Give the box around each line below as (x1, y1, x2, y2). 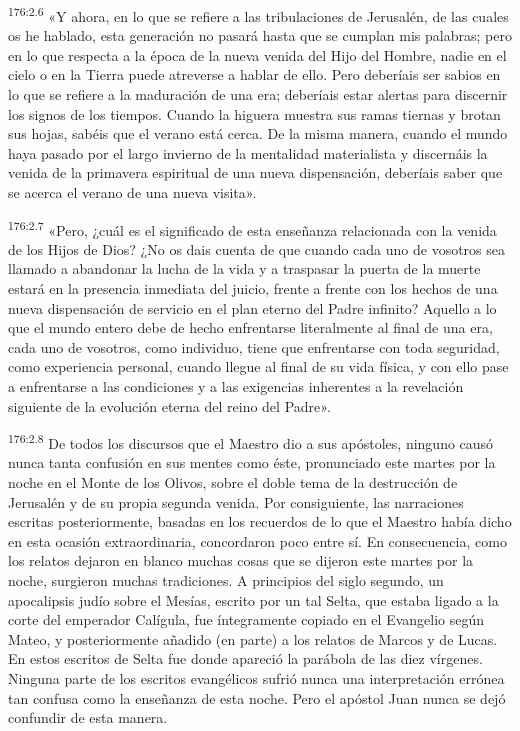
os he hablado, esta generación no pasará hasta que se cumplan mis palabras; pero (8, 25, 512, 46)
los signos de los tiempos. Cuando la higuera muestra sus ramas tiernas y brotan (8, 103, 501, 124)
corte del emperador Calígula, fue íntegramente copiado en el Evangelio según (8, 609, 485, 630)
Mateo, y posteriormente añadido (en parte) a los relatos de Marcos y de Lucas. (8, 628, 498, 649)
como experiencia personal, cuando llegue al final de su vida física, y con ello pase (8, 356, 509, 377)
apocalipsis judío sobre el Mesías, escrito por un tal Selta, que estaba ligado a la (8, 589, 499, 610)
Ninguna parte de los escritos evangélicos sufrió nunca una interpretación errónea (8, 667, 505, 688)
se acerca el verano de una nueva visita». (8, 182, 257, 202)
